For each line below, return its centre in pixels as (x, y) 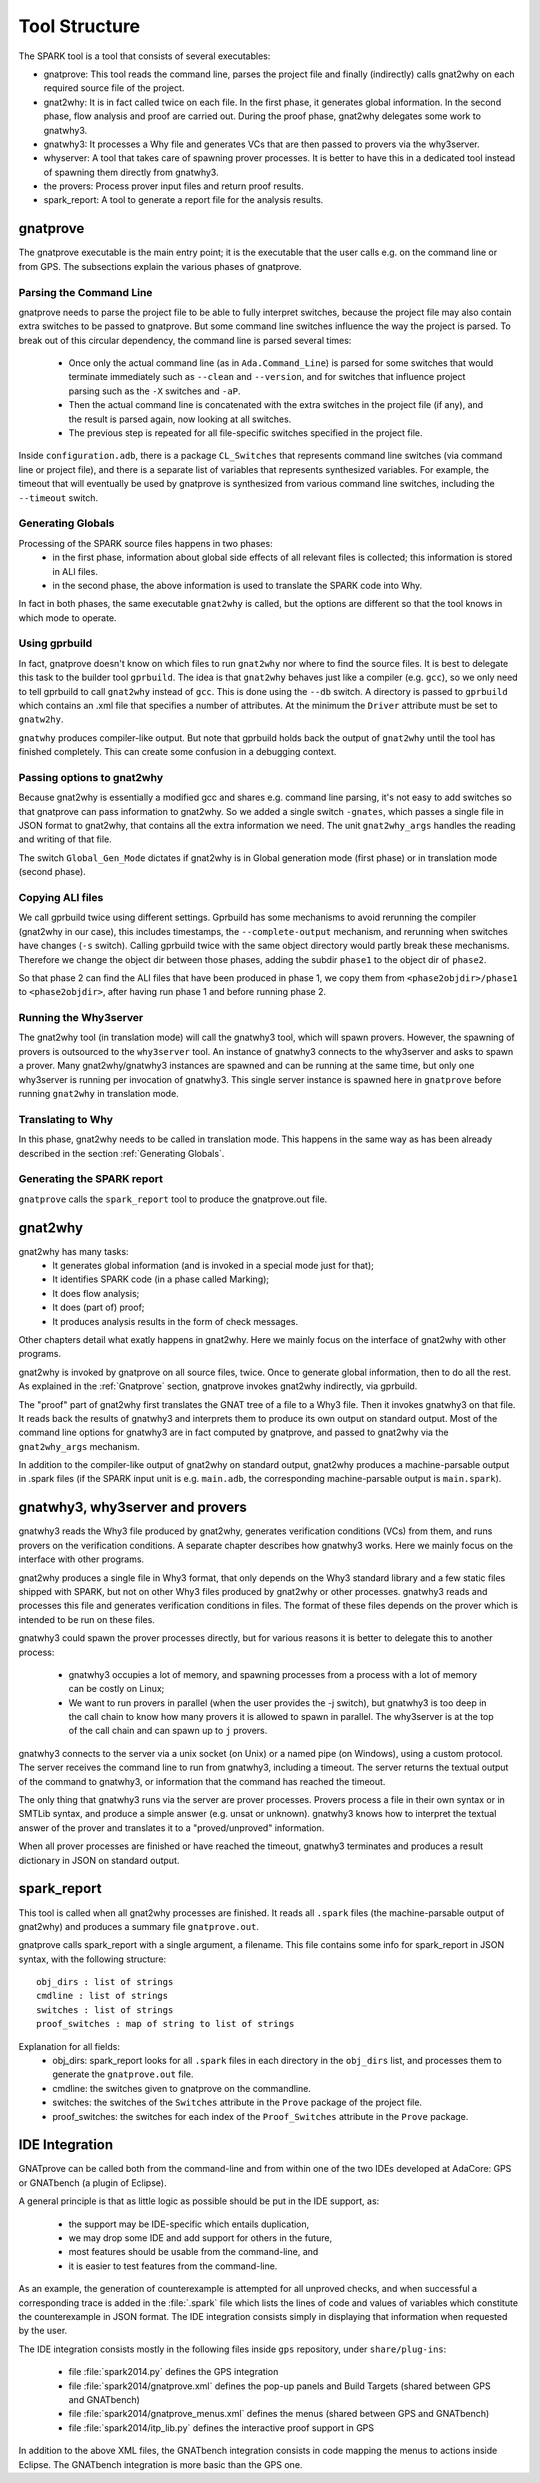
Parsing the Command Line (85, 292)
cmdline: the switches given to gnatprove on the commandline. (182, 2088)
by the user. (43, 2331)
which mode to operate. (67, 617)
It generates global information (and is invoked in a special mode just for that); (213, 1266)
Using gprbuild (55, 643)
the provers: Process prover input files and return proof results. (173, 186)
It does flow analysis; (96, 1293)
